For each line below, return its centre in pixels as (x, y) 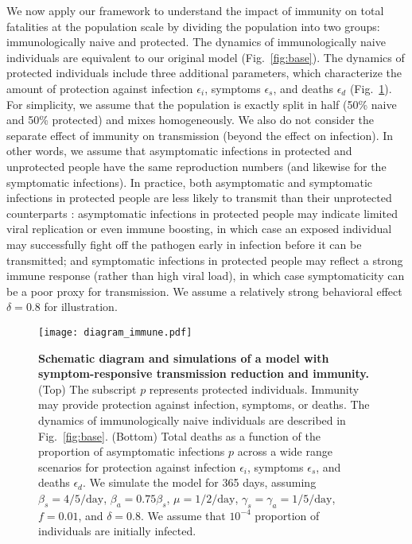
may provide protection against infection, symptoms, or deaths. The (204, 404)
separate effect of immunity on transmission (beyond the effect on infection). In (200, 135)
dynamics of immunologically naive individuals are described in (192, 420)
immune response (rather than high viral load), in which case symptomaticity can (206, 276)
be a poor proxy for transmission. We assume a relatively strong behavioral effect (204, 291)
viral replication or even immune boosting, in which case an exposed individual (199, 229)
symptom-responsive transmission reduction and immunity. (204, 373)
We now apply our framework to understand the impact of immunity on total (195, 10)
